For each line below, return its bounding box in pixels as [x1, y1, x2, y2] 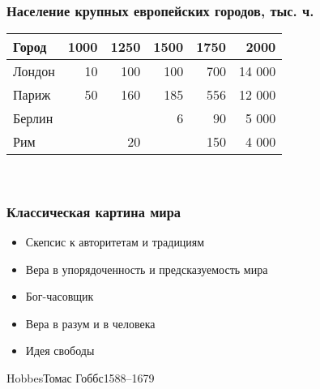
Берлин [13, 109, 53, 128]
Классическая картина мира [6, 201, 181, 221]
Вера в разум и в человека [25, 314, 156, 331]
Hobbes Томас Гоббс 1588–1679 [6, 370, 155, 386]
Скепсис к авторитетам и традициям [25, 233, 205, 250]
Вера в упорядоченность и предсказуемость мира [25, 260, 268, 277]
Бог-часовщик [25, 288, 94, 305]
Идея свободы [25, 342, 95, 359]
